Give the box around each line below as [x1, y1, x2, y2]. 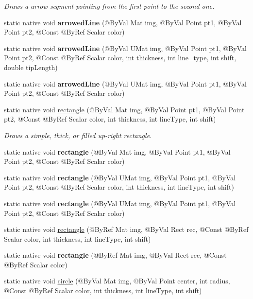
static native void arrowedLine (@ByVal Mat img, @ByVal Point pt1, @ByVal [4, 17, 242, 27]
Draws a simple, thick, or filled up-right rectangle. [4, 130, 152, 140]
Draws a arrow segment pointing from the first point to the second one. [4, 1, 215, 11]
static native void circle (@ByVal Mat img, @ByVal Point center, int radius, [4, 276, 230, 286]
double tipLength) [4, 62, 58, 72]
